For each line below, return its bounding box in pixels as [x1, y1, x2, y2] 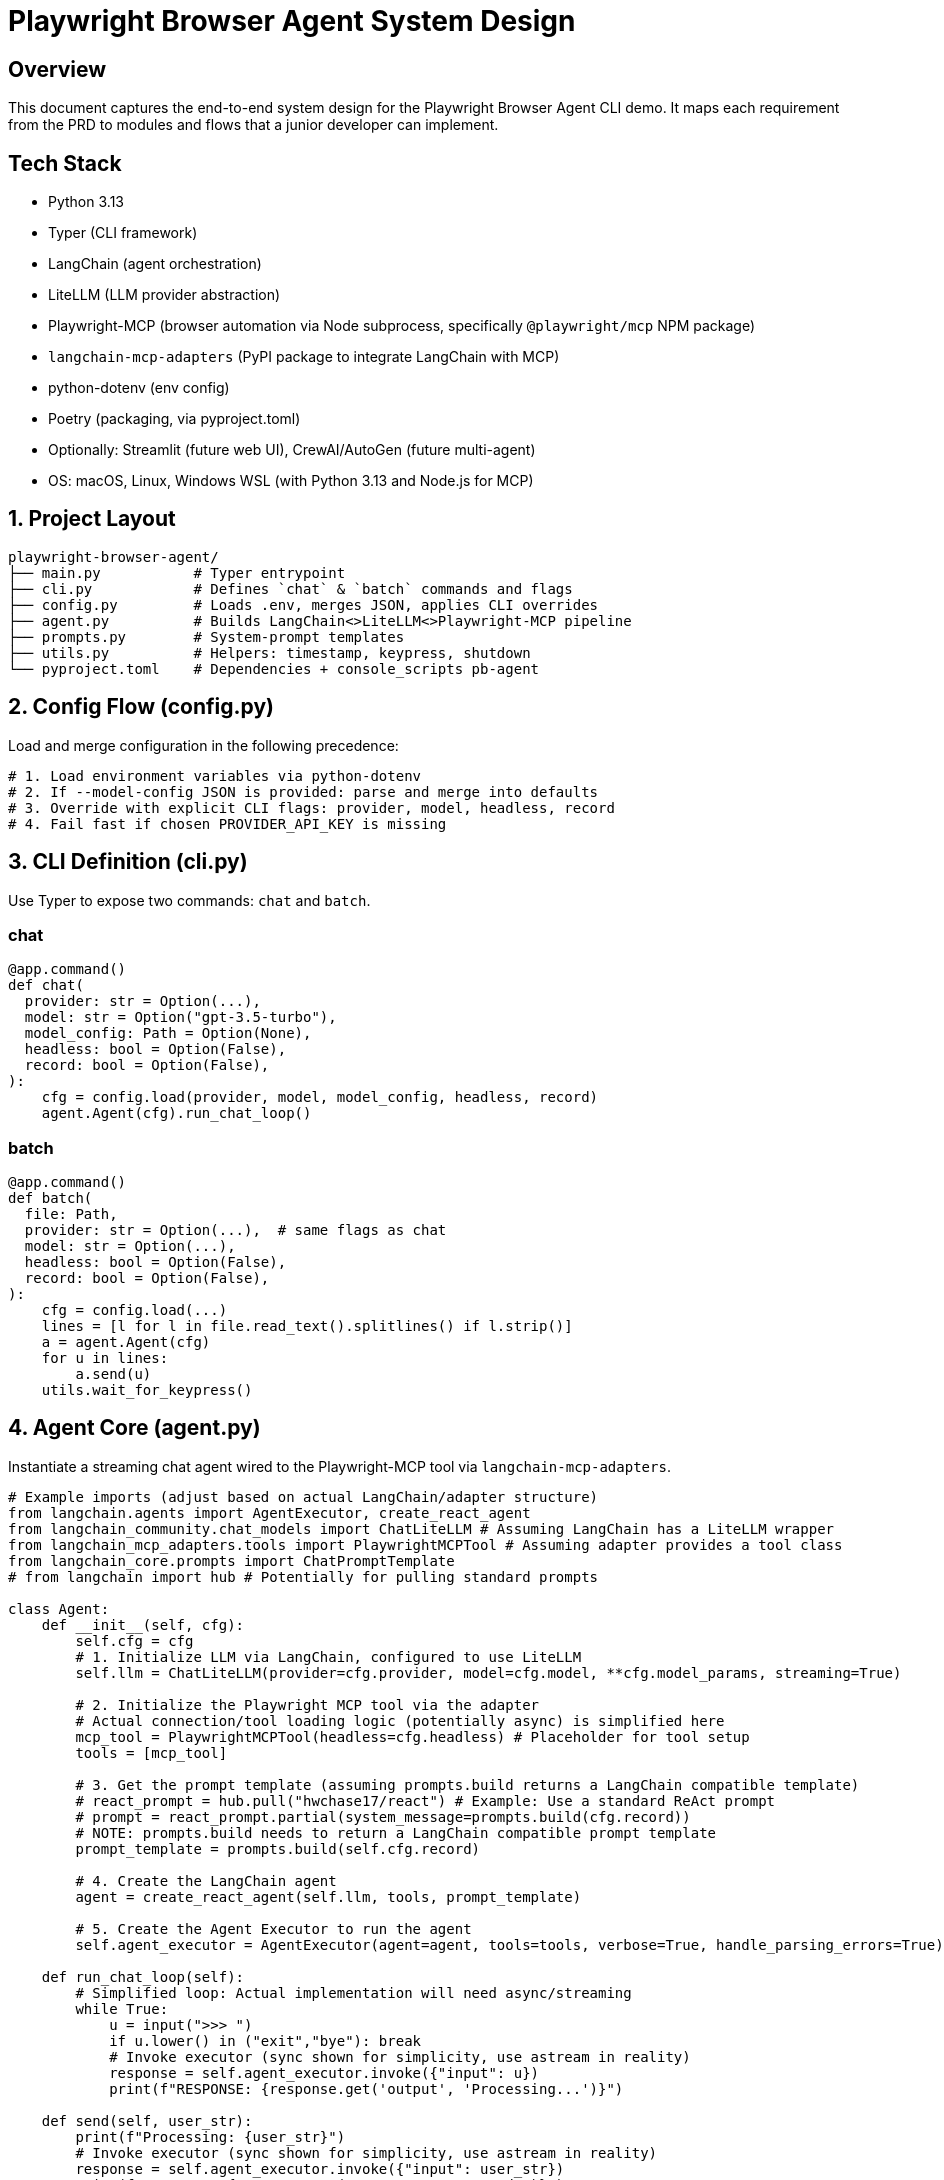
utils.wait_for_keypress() [41, 1382, 253, 1399]
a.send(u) [75, 1366, 152, 1383]
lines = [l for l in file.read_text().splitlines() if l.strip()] [41, 1318, 573, 1335]
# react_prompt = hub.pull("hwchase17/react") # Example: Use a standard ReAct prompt [75, 1792, 776, 1809]
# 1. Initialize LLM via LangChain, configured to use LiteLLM [75, 1648, 582, 1665]
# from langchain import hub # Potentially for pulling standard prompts [8, 1568, 599, 1585]
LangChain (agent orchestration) [48, 255, 262, 273]
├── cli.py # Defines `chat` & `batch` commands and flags [8, 580, 573, 597]
